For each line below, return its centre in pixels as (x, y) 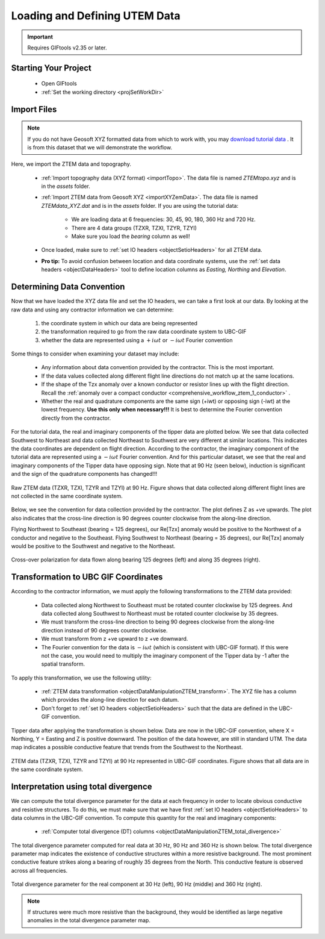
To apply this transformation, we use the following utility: (81, 678)
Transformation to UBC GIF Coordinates (87, 577)
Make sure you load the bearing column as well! (131, 236)
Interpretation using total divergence (82, 787)
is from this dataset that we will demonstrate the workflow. (100, 147)
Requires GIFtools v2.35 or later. (67, 48)
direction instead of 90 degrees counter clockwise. (104, 630)
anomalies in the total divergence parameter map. (89, 920)
